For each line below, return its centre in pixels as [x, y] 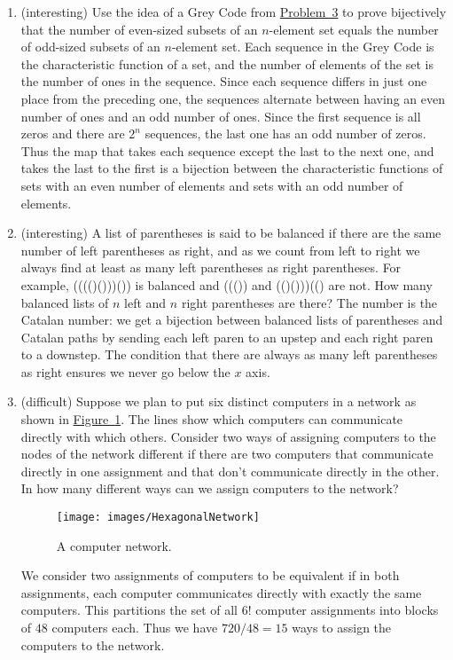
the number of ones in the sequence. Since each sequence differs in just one [224, 81]
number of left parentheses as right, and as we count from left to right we [220, 250]
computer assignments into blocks [347, 610]
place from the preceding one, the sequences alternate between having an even [233, 98]
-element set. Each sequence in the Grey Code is [303, 47]
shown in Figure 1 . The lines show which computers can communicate [212, 419]
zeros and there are [73, 134]
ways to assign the [342, 628]
